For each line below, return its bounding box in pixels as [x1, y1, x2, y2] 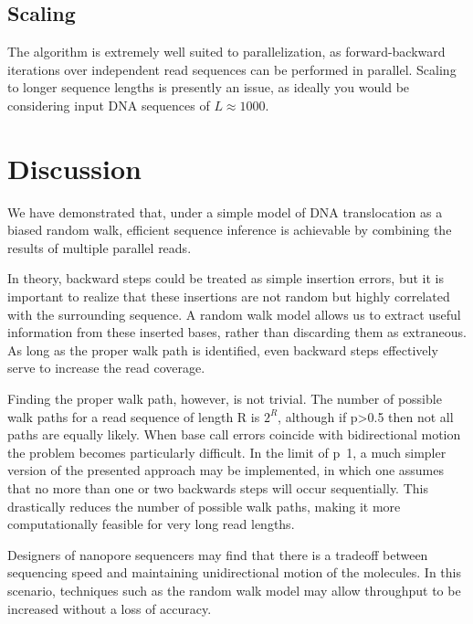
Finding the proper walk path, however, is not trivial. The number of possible [7, 389, 442, 408]
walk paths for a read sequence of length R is [7, 407, 260, 426]
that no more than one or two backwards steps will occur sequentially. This [7, 479, 428, 498]
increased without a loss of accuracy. [7, 598, 212, 618]
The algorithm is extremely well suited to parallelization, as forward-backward [7, 42, 446, 61]
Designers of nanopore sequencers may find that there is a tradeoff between [7, 545, 428, 564]
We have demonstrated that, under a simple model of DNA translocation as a [7, 202, 443, 221]
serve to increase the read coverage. [7, 358, 205, 377]
